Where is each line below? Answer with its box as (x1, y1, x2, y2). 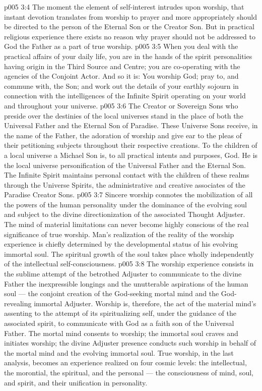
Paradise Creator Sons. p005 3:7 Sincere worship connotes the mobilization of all (4, 189, 253, 200)
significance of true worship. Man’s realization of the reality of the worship (4, 229, 234, 239)
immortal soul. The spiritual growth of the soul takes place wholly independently (4, 248, 254, 259)
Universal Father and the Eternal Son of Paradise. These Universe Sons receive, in (4, 120, 258, 131)
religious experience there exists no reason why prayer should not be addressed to (4, 31, 255, 41)
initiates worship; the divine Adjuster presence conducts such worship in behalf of (4, 338, 256, 348)
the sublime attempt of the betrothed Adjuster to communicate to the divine (4, 268, 242, 279)
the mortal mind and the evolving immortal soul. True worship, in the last (4, 347, 234, 358)
